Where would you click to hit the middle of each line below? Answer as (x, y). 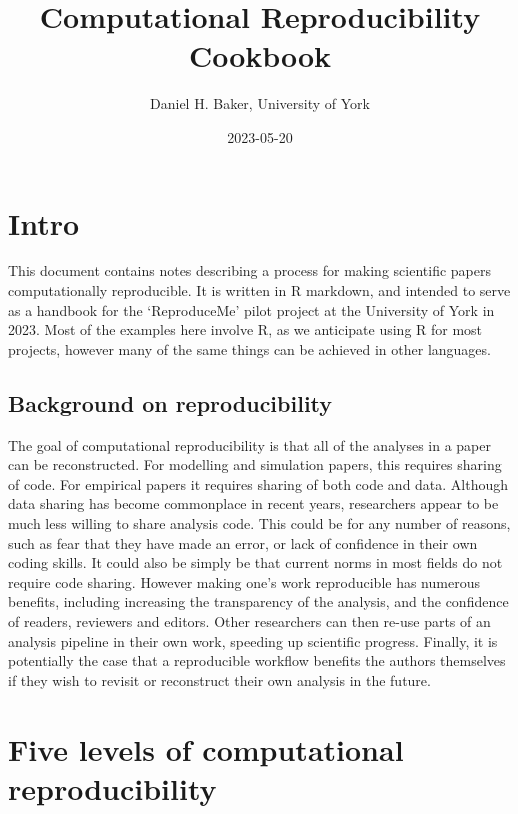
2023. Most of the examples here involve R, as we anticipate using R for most (245, 329)
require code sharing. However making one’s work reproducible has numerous (244, 581)
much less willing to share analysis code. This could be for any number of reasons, (259, 522)
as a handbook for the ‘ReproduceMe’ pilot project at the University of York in (251, 309)
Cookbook (260, 55)
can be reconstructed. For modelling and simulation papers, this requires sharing (255, 464)
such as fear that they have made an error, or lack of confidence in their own (243, 542)
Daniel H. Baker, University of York (260, 103)
